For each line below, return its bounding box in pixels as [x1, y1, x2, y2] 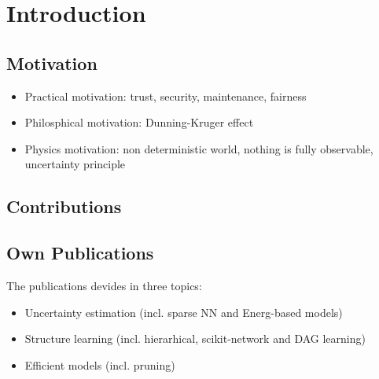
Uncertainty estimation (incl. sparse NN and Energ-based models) [24, 304, 343, 320]
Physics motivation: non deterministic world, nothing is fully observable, [24, 140, 373, 156]
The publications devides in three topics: [6, 277, 202, 293]
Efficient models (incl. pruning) [24, 356, 175, 373]
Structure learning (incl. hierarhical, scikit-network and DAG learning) [24, 330, 366, 347]
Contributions [6, 194, 122, 219]
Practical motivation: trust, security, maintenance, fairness [24, 87, 307, 104]
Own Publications [6, 241, 154, 265]
